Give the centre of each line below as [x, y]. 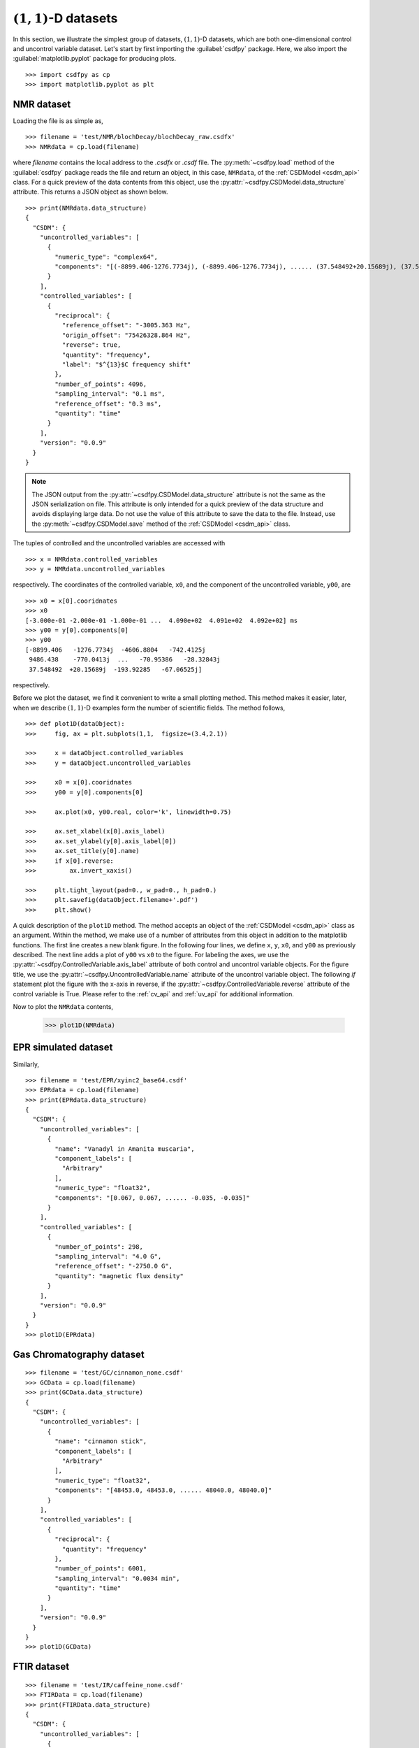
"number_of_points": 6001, [101, 1569]
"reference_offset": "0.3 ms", [108, 403]
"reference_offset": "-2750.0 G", [114, 1266]
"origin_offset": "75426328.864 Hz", [126, 335]
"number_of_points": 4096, [101, 384]
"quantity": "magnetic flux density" [119, 1276]
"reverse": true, [91, 345]
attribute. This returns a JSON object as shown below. [90, 192]
